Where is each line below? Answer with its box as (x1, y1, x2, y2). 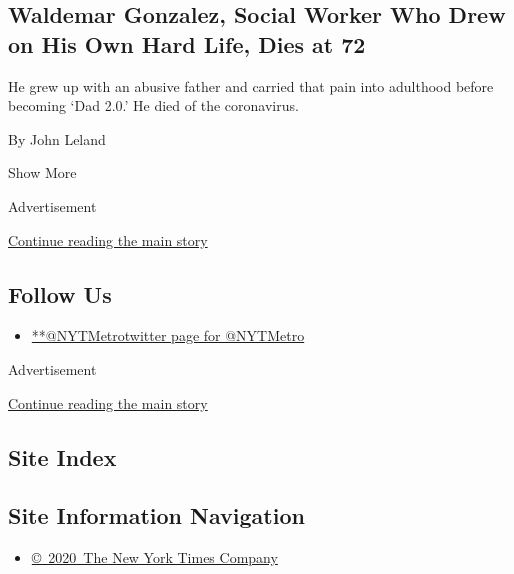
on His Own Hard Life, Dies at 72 (8, 28, 366, 59)
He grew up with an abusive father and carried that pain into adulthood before (8, 75, 494, 96)
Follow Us (8, 278, 112, 309)
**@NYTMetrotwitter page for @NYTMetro (31, 325, 305, 346)
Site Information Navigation (8, 500, 305, 531)
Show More (8, 162, 77, 183)
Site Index (8, 441, 117, 472)
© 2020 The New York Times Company (31, 547, 278, 568)
